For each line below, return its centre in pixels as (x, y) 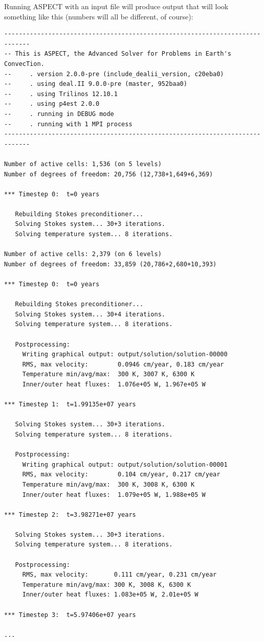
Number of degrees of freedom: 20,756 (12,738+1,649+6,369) (109, 174)
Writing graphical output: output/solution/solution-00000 (125, 354)
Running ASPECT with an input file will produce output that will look (116, 6)
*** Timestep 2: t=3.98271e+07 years (70, 514)
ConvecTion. (24, 64)
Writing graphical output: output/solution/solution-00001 (125, 464)
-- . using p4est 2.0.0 (52, 104)
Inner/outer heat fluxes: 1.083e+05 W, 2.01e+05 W (110, 595)
